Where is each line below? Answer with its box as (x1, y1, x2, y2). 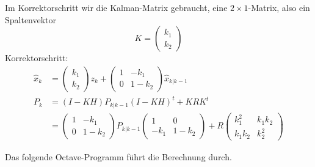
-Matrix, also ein (248, 1, 310, 13)
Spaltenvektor (5, 13, 57, 26)
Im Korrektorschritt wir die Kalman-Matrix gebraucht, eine (5, 1, 228, 13)
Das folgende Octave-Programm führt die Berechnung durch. (5, 150, 232, 163)
